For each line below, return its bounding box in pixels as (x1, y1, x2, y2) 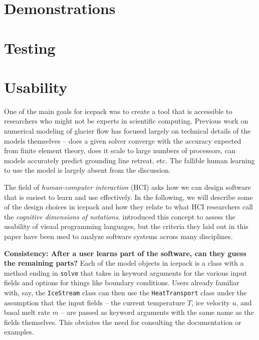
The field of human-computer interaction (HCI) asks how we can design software (4, 182, 251, 192)
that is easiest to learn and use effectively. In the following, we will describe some (4, 191, 253, 202)
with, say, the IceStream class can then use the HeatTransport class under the (4, 287, 247, 298)
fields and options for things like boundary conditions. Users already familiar (4, 277, 239, 288)
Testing (4, 37, 56, 58)
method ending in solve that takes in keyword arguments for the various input (4, 267, 247, 278)
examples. (4, 326, 34, 337)
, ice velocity (191, 297, 230, 307)
